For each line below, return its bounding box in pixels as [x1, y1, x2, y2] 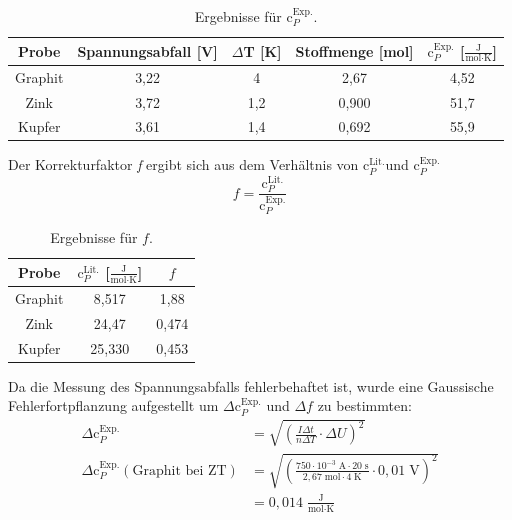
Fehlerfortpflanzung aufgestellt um [8, 395, 219, 416]
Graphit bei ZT [132, 463, 227, 478]
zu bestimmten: [317, 395, 412, 416]
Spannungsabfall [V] [77, 40, 218, 61]
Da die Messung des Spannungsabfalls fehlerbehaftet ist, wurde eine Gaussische [8, 375, 494, 396]
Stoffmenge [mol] [295, 40, 414, 61]
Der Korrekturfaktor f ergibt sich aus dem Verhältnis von [8, 154, 359, 175]
